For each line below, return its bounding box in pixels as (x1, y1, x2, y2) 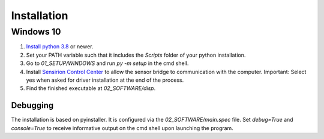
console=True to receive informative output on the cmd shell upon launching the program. (11, 124, 233, 131)
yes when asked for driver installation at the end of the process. (26, 76, 184, 84)
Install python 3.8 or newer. (26, 43, 94, 50)
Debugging (11, 100, 54, 110)
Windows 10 (11, 26, 61, 37)
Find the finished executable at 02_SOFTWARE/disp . (26, 85, 156, 92)
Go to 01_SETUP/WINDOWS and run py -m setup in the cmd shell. (26, 60, 189, 67)
